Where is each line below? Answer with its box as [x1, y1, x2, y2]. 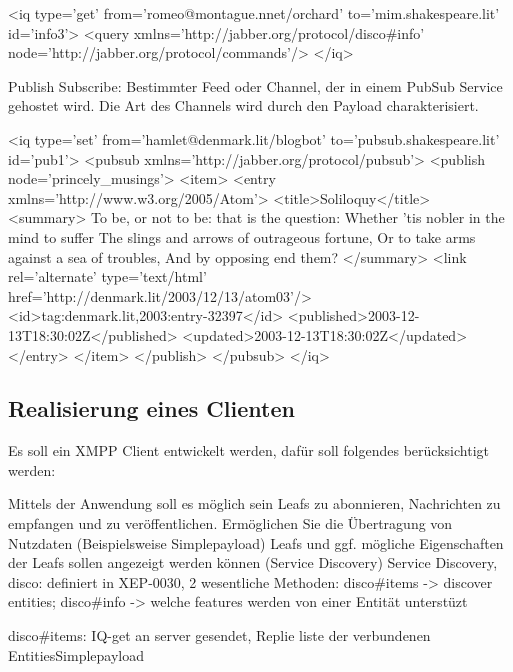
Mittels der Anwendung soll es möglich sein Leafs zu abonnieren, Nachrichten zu [8, 493, 501, 514]
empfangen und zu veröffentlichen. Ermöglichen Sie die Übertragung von [8, 513, 453, 534]
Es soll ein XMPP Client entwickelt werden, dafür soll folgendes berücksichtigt [8, 440, 489, 461]
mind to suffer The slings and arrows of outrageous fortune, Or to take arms [8, 226, 476, 247]
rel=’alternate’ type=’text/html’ [8, 266, 207, 287]
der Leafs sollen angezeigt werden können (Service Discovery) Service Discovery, [8, 552, 498, 573]
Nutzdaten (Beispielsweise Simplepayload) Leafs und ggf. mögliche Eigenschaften [8, 532, 504, 553]
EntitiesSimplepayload [8, 644, 145, 665]
